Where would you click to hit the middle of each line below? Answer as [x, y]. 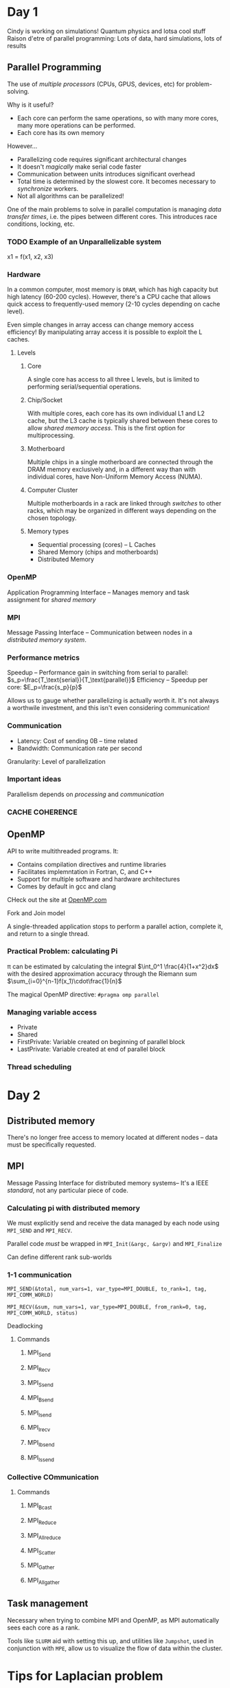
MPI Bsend [40, 1398]
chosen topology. [52, 518]
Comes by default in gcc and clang [67, 886]
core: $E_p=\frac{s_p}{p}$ [45, 687]
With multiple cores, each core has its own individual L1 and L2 [116, 413]
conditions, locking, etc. [41, 224]
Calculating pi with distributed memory [74, 1208]
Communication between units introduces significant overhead [106, 174]
